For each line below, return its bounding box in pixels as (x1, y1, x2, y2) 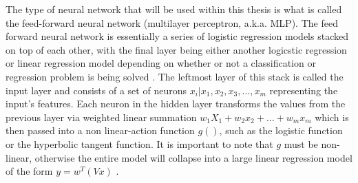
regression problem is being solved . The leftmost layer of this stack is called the (6, 69, 344, 83)
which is (315, 109, 349, 124)
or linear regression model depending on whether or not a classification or (6, 56, 316, 70)
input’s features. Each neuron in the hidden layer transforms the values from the (6, 96, 346, 111)
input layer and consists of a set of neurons (6, 83, 187, 97)
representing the (269, 83, 338, 97)
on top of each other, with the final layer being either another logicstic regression (6, 42, 347, 56)
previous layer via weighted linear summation (6, 109, 197, 124)
